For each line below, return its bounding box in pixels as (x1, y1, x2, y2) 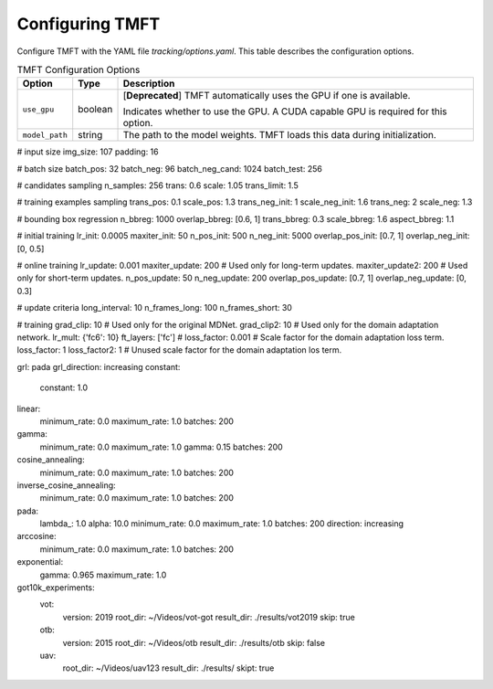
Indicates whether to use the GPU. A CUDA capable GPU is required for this (122, 105, 447, 118)
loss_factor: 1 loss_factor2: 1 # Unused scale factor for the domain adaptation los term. (16, 344, 342, 355)
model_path (22, 130, 68, 140)
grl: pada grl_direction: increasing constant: (16, 361, 181, 372)
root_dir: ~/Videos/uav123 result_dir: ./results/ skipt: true (62, 662, 275, 673)
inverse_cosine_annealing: (16, 480, 116, 491)
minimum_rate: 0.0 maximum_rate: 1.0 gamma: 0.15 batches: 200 (39, 441, 283, 452)
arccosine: (16, 531, 57, 542)
